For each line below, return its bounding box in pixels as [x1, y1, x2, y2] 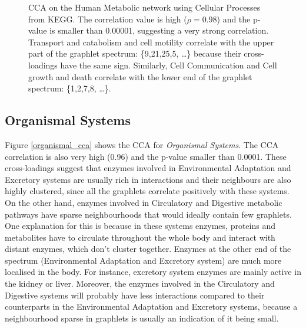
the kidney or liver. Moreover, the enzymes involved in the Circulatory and [5, 277, 275, 290]
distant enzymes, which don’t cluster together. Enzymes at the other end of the [5, 242, 291, 255]
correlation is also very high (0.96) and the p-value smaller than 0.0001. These [5, 150, 287, 162]
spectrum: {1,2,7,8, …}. [28, 82, 111, 94]
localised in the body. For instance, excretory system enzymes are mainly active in [5, 265, 301, 278]
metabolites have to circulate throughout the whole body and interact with [5, 231, 275, 243]
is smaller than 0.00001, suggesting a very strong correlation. [49, 24, 269, 37]
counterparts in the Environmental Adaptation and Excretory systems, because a [5, 300, 298, 313]
